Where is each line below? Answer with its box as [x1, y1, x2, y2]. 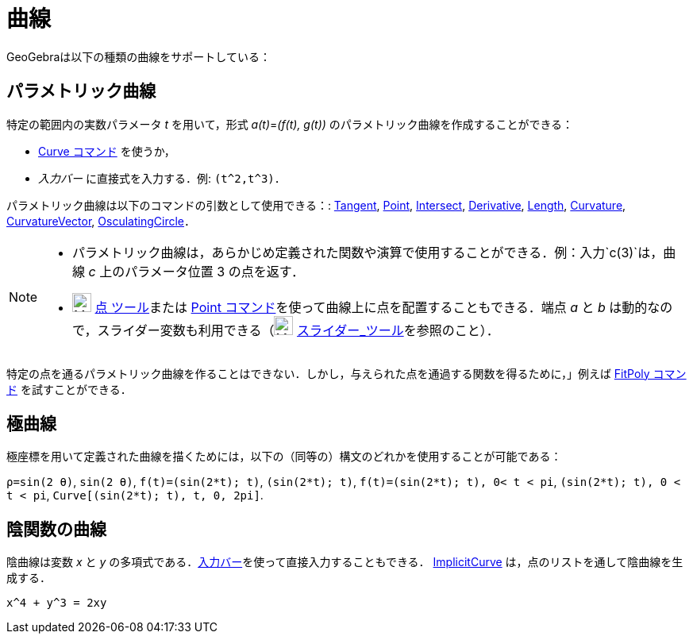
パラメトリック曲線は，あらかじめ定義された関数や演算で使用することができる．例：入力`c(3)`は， [72, 244, 664, 260]
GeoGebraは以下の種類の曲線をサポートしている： [6, 49, 271, 64]
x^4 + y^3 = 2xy [6, 596, 107, 610]
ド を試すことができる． [6, 382, 132, 396]
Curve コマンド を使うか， [38, 144, 175, 158]
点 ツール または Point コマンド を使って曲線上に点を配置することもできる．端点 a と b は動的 [94, 299, 648, 315]
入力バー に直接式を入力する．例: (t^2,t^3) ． [38, 171, 286, 185]
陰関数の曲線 [6, 519, 106, 539]
